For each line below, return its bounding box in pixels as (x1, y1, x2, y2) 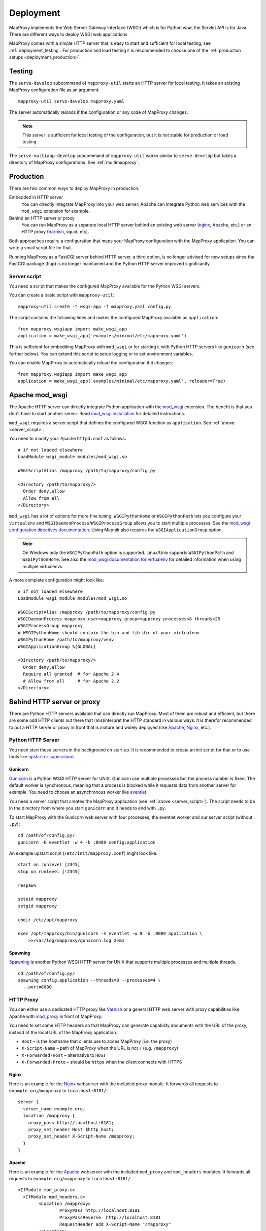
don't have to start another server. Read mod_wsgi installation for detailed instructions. (9, 411, 186, 417)
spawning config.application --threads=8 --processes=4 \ (18, 977, 161, 983)
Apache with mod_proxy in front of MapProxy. (9, 1013, 103, 1019)
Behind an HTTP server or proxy (9, 215, 75, 221)
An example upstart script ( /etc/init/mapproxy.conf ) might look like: (9, 850, 158, 856)
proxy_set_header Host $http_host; (28, 1127, 114, 1132)
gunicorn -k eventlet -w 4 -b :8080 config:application (18, 840, 156, 845)
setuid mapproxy (18, 896, 57, 902)
